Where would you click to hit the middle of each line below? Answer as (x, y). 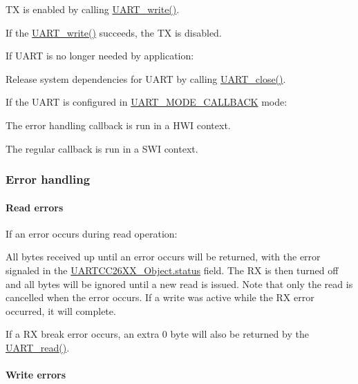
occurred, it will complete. (61, 310)
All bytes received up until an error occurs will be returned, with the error (163, 257)
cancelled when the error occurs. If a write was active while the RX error (160, 297)
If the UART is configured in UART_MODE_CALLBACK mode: (147, 102)
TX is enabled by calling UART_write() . (93, 9)
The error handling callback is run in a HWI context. (118, 125)
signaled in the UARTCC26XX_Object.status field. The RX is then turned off (172, 270)
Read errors (35, 207)
